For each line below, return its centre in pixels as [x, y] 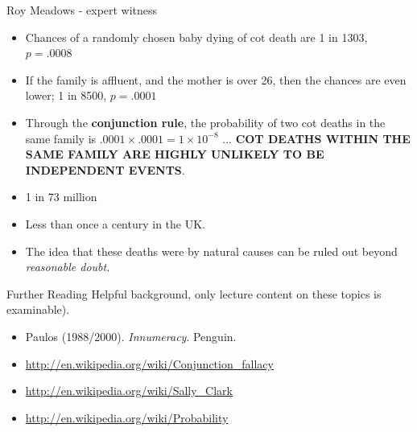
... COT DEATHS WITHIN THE [316, 138]
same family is [61, 138]
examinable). [38, 309]
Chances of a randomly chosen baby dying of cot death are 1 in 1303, [196, 37]
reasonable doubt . [68, 267]
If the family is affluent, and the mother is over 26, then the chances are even [216, 79]
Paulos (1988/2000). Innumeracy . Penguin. [131, 336]
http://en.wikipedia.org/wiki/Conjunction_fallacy [149, 363]
